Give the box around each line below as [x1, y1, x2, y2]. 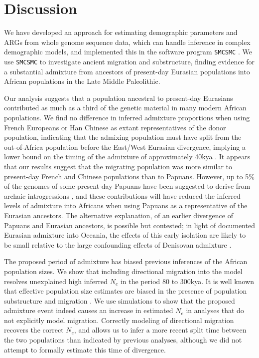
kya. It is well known [190, 276, 254, 286]
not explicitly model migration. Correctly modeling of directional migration [4, 315, 234, 325]
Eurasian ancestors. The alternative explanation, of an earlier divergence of [4, 210, 233, 220]
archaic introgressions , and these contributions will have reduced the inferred [4, 190, 241, 201]
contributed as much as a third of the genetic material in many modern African [4, 102, 247, 113]
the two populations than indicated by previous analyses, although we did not [4, 335, 242, 345]
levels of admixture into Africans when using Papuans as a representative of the [4, 200, 248, 211]
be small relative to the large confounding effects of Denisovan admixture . [4, 239, 232, 250]
